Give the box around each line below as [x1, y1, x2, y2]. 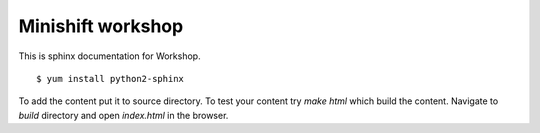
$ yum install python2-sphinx [36, 73, 185, 84]
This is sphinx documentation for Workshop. [18, 50, 201, 62]
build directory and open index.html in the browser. [18, 109, 229, 121]
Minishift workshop [18, 15, 184, 37]
